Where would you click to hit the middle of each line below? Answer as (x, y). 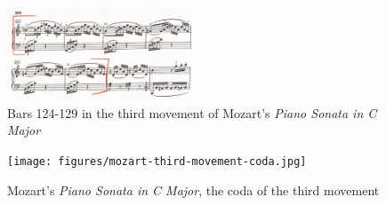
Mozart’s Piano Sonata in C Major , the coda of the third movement (193, 189)
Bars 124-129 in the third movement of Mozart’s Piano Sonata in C (192, 112)
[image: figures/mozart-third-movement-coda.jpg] (157, 161)
